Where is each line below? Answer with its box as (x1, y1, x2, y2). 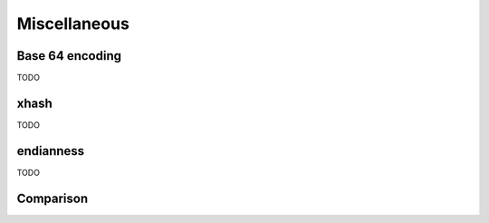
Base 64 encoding (16, 48, 122, 63)
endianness (16, 143, 85, 159)
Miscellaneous (16, 14, 130, 34)
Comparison (16, 190, 89, 206)
